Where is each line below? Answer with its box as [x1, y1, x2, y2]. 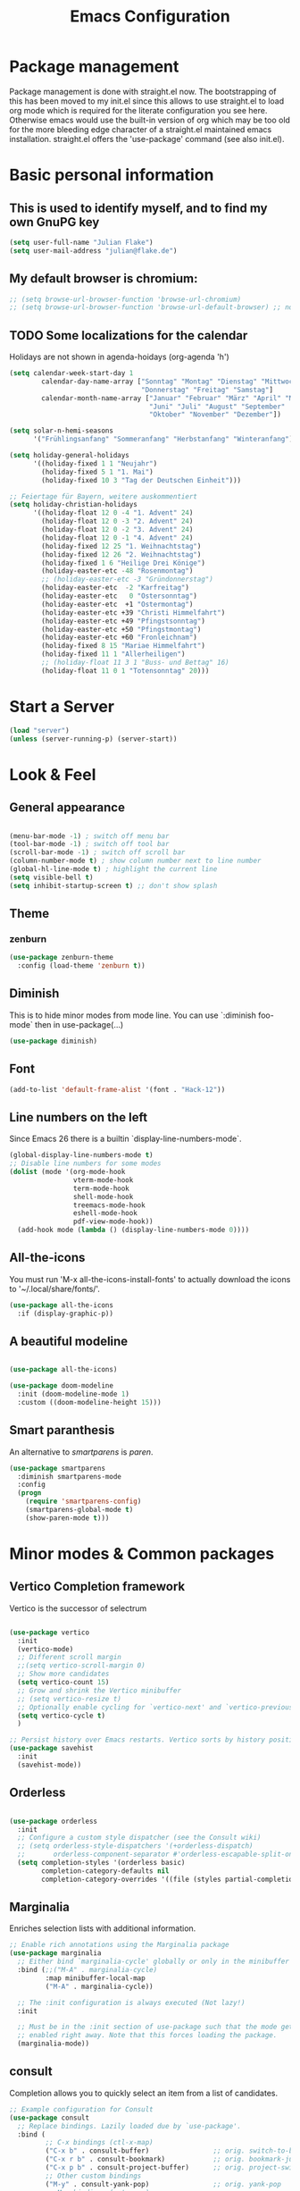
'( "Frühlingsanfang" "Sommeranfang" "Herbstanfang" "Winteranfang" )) [32, 435, 297, 444]
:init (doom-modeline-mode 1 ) [17, 1389, 129, 1399]
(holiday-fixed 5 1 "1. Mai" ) [41, 467, 154, 476]
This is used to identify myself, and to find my [9, 200, 268, 215]
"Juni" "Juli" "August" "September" [148, 402, 286, 411]
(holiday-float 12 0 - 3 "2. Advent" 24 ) [41, 516, 194, 526]
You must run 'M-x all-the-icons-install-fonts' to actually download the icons [9, 1273, 291, 1284]
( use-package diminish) [9, 1037, 98, 1045]
